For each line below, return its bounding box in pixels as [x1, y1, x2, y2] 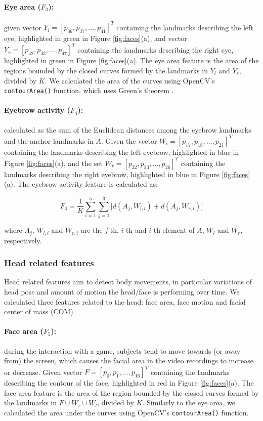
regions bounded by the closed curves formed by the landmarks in [4, 65, 208, 75]
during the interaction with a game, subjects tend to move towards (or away [4, 345, 241, 356]
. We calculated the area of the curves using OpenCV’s [45, 75, 215, 86]
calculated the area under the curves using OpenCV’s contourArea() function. [4, 407, 249, 418]
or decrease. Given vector [4, 366, 82, 377]
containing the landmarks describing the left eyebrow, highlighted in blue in [4, 146, 239, 157]
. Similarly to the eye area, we [142, 397, 236, 408]
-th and [123, 225, 147, 235]
